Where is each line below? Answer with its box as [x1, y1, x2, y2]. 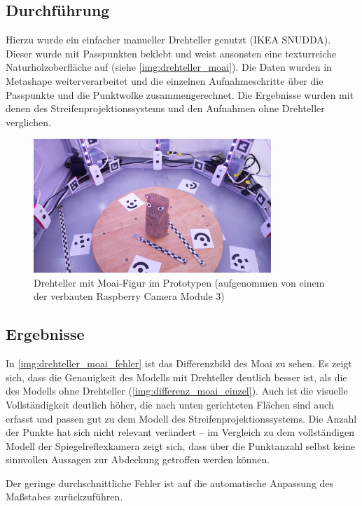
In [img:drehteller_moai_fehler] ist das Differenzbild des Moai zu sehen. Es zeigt [6, 356, 352, 371]
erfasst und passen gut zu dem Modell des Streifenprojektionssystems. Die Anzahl [6, 411, 357, 425]
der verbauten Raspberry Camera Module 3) [34, 289, 225, 303]
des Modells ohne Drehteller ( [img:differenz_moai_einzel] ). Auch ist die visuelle [6, 383, 348, 398]
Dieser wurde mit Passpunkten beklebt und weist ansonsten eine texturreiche [6, 46, 337, 60]
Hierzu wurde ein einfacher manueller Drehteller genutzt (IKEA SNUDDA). [6, 32, 331, 47]
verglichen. [6, 114, 51, 129]
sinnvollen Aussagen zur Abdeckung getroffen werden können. [6, 452, 270, 467]
